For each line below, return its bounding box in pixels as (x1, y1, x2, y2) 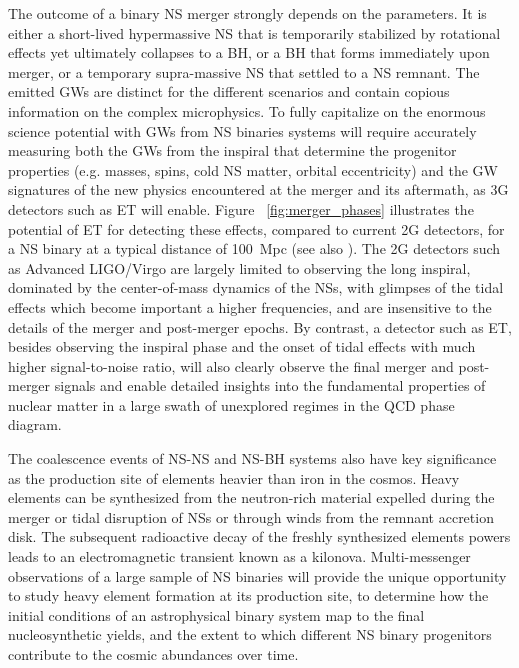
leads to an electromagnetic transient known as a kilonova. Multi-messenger (8, 546, 471, 567)
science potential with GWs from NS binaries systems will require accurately (8, 120, 477, 141)
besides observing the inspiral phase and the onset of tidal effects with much (8, 336, 476, 357)
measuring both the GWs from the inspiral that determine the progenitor (8, 140, 457, 161)
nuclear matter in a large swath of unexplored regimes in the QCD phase (8, 394, 455, 415)
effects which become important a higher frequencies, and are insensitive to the (8, 296, 492, 317)
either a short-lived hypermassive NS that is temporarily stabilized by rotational (8, 22, 501, 43)
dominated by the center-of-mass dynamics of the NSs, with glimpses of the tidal (8, 277, 504, 298)
